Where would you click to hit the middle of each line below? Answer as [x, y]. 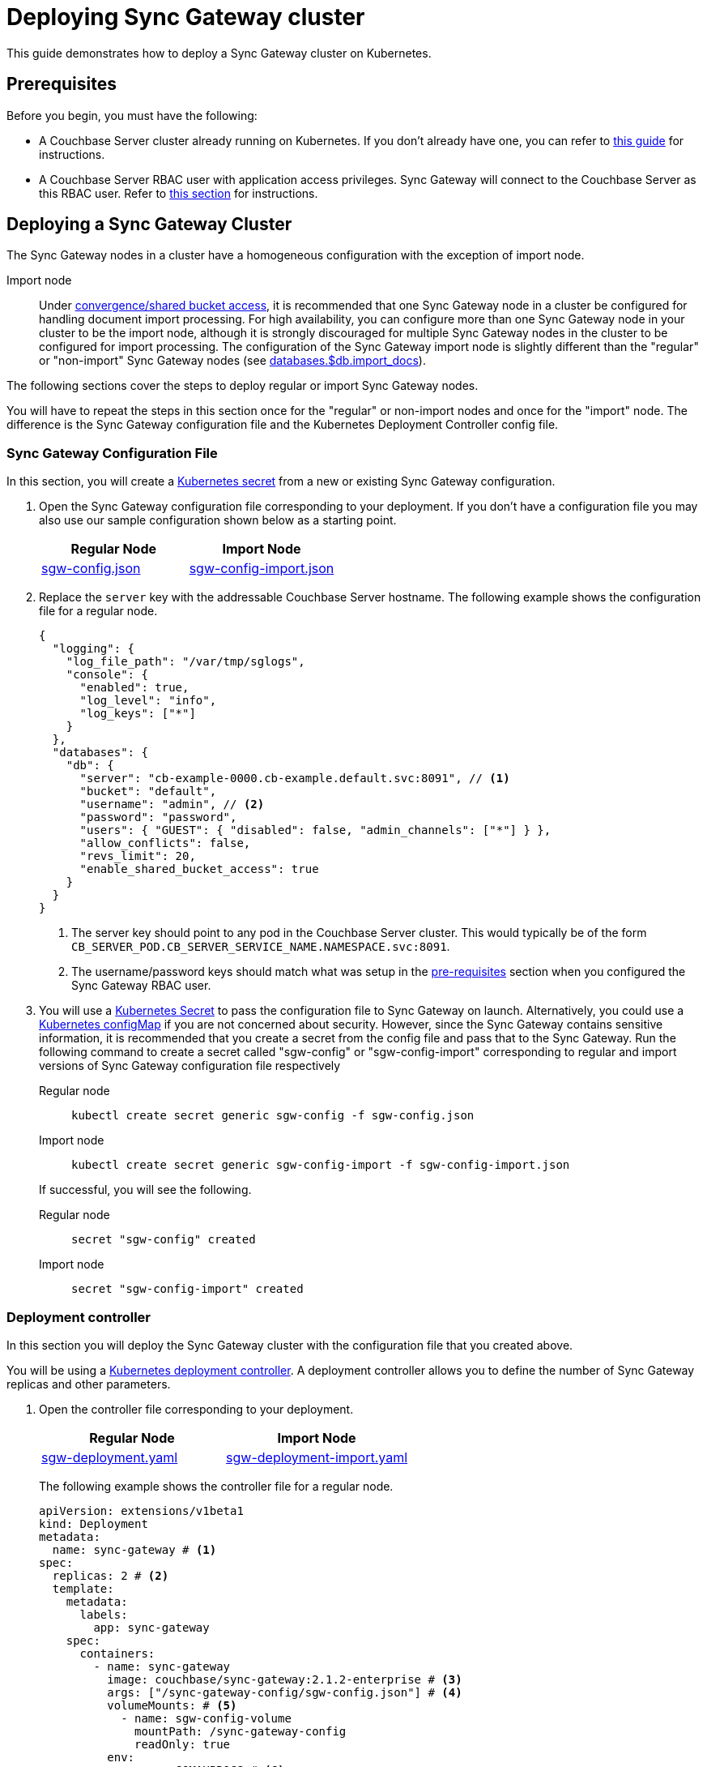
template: [83, 1588]
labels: [104, 1614]
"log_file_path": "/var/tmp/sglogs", [185, 662]
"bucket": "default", [148, 792]
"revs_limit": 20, [138, 856]
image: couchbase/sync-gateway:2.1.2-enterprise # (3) [285, 1679]
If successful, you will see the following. [145, 1190]
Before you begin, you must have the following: [132, 115]
